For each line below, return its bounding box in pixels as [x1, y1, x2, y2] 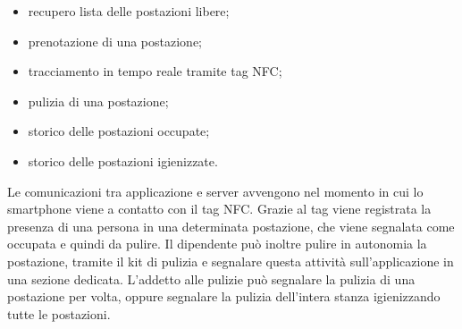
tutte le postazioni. [7, 304, 111, 323]
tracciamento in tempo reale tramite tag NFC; [28, 62, 282, 80]
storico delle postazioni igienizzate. [28, 151, 218, 170]
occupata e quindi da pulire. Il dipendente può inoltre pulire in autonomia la [7, 234, 427, 253]
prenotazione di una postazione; [28, 31, 202, 50]
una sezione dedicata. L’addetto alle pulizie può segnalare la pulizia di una [7, 269, 416, 288]
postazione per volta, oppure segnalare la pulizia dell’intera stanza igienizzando [7, 287, 441, 306]
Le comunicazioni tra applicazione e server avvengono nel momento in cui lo [7, 181, 424, 200]
